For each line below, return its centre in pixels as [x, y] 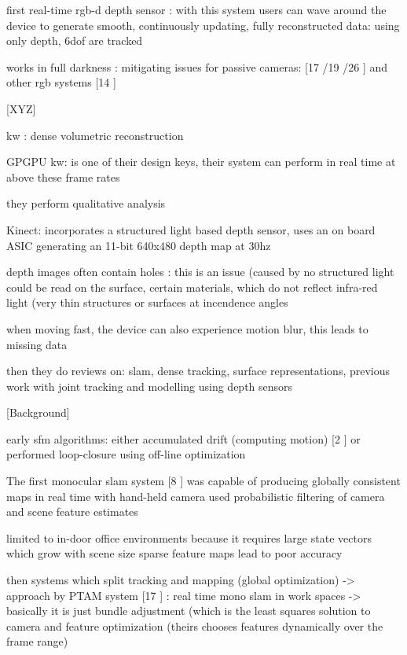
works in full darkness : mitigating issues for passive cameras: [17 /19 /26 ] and [197, 66]
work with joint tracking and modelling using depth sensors [150, 386]
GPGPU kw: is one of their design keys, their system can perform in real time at [201, 162]
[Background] [38, 412]
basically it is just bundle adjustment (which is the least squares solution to [189, 611]
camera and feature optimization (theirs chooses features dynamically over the [195, 626]
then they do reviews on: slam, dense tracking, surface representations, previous [198, 371]
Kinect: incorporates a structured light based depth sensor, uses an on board [191, 229]
